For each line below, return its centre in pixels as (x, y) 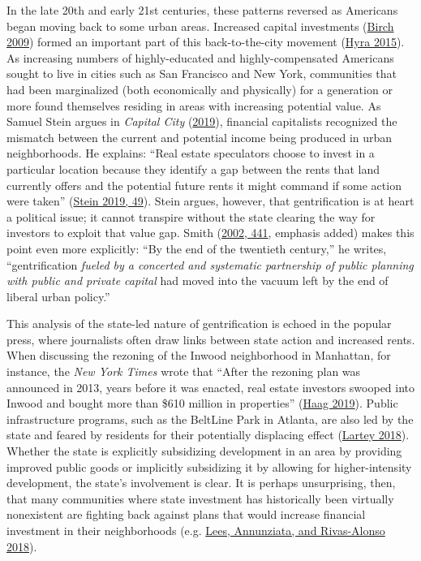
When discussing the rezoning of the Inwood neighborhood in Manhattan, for (199, 355)
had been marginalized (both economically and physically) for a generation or (200, 89)
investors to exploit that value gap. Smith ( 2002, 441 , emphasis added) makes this (210, 233)
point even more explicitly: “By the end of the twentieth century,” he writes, (197, 248)
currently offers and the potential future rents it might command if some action (204, 185)
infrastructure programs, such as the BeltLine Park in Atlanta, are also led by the (210, 419)
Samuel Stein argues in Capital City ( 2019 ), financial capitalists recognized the (202, 121)
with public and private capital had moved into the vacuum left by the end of (198, 280)
